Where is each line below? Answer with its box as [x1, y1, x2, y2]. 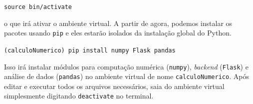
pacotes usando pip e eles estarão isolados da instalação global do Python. [4, 27, 232, 38]
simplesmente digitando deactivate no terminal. [4, 90, 154, 101]
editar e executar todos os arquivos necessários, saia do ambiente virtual [4, 80, 225, 91]
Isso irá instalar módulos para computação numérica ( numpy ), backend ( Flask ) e [4, 61, 249, 71]
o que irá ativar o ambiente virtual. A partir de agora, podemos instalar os [4, 17, 233, 28]
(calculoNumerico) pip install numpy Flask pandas [4, 46, 176, 54]
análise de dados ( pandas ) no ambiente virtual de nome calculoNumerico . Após [4, 71, 249, 81]
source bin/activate [4, 3, 72, 10]
